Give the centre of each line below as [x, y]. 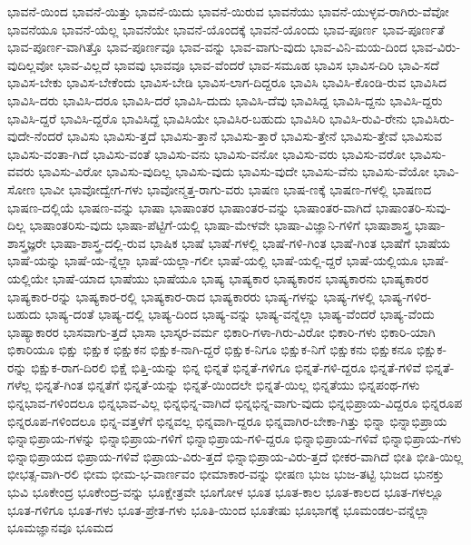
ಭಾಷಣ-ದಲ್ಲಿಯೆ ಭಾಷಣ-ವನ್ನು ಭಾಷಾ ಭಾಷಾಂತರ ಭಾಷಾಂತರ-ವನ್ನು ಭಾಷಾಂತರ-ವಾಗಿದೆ [190, 207]
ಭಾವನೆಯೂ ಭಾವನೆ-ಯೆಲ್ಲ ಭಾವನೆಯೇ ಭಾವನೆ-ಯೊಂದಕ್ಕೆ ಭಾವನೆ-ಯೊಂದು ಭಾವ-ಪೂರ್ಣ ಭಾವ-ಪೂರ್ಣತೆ [226, 29]
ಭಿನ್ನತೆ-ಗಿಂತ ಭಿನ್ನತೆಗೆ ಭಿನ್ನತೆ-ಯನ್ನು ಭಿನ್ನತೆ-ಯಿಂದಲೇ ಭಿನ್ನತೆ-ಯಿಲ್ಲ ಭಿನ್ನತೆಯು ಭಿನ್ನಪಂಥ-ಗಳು [227, 385]
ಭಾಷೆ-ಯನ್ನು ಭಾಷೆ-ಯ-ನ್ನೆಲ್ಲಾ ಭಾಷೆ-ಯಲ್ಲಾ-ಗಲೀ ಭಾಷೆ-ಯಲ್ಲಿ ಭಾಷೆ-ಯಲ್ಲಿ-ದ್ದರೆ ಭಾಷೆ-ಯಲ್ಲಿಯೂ [213, 260]
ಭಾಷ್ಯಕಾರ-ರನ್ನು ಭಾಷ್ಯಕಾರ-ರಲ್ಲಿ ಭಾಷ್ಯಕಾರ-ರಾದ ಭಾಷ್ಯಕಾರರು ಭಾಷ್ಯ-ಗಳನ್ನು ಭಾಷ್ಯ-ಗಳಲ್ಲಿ [191, 296]
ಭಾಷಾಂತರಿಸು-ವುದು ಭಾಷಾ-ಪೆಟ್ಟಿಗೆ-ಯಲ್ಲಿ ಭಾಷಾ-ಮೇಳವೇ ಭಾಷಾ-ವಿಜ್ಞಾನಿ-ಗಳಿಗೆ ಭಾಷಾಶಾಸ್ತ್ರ [220, 225]
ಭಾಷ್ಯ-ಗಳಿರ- [405, 296]
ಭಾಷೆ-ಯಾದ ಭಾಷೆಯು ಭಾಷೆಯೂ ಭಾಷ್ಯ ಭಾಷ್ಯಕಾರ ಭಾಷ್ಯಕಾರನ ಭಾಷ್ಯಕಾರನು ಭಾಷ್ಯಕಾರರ [240, 277]
